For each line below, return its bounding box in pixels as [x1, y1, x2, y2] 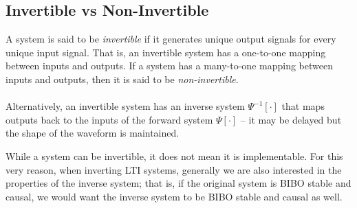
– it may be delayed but [240, 112, 342, 126]
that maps [281, 99, 325, 113]
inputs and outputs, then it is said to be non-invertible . [6, 71, 239, 86]
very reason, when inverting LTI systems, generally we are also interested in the [6, 162, 342, 176]
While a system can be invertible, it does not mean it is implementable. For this [6, 148, 343, 163]
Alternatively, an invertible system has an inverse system [6, 99, 245, 113]
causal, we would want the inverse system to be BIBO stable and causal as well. [6, 189, 343, 203]
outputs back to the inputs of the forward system [6, 112, 213, 126]
